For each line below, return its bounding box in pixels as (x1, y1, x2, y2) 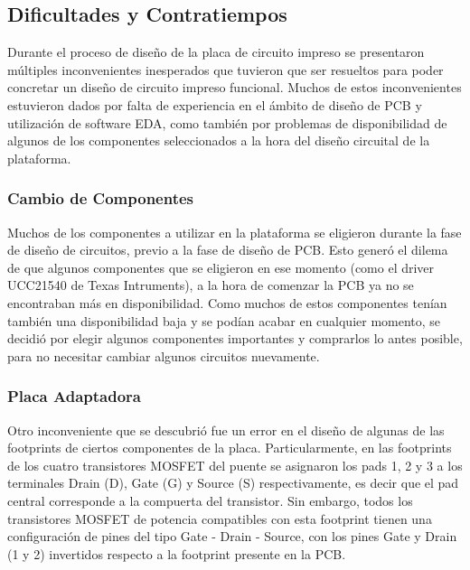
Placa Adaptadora (7, 385, 141, 407)
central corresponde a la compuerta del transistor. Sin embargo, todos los (7, 491, 413, 509)
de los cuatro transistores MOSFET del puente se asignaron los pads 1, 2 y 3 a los (7, 455, 463, 474)
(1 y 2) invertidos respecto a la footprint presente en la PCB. (7, 544, 346, 563)
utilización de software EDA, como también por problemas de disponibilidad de (7, 113, 447, 132)
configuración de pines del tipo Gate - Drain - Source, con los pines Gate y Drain (7, 527, 457, 546)
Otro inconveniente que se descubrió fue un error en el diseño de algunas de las (7, 420, 445, 439)
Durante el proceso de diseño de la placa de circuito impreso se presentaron (7, 42, 425, 61)
